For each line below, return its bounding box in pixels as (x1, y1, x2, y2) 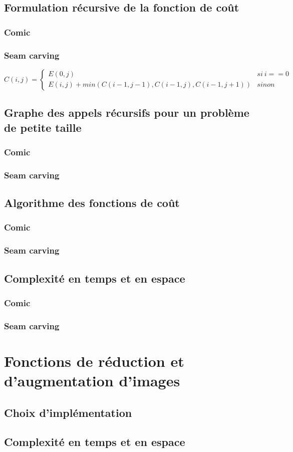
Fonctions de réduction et (4, 350, 184, 371)
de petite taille (4, 119, 82, 135)
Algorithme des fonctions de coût (4, 195, 180, 210)
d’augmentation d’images (4, 370, 180, 391)
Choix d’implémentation (4, 404, 132, 420)
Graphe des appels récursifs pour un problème (4, 105, 249, 120)
